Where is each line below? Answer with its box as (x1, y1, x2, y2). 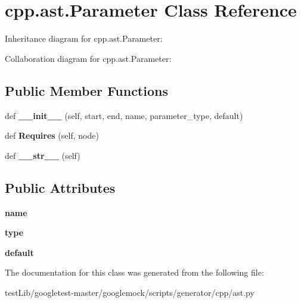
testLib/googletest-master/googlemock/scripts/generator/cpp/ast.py (5, 286, 255, 298)
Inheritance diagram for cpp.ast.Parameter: (5, 32, 163, 45)
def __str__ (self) (5, 149, 80, 161)
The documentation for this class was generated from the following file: (5, 266, 264, 279)
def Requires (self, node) (5, 129, 99, 142)
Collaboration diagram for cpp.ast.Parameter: (5, 52, 172, 64)
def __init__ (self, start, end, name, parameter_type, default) (5, 109, 243, 121)
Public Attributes (5, 178, 116, 196)
